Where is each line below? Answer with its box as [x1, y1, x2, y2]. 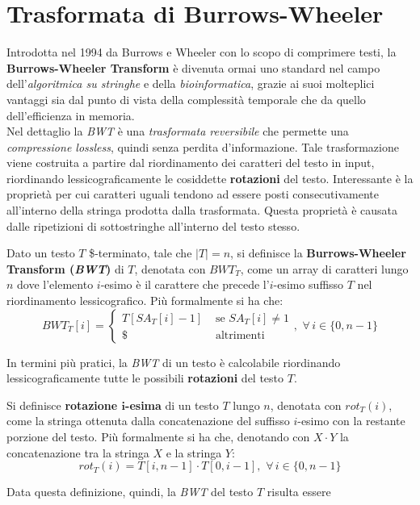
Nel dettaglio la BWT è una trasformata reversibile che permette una [6, 123, 349, 140]
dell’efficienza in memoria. [6, 106, 135, 123]
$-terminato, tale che [89, 244, 192, 261]
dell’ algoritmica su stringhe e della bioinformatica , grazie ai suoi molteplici [6, 75, 375, 92]
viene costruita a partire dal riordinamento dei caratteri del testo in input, [6, 154, 375, 171]
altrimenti [215, 329, 265, 341]
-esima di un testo [125, 396, 219, 413]
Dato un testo [6, 244, 75, 261]
